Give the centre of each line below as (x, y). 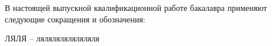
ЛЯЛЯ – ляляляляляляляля (52, 38)
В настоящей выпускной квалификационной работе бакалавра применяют (136, 7)
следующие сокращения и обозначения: (75, 19)
